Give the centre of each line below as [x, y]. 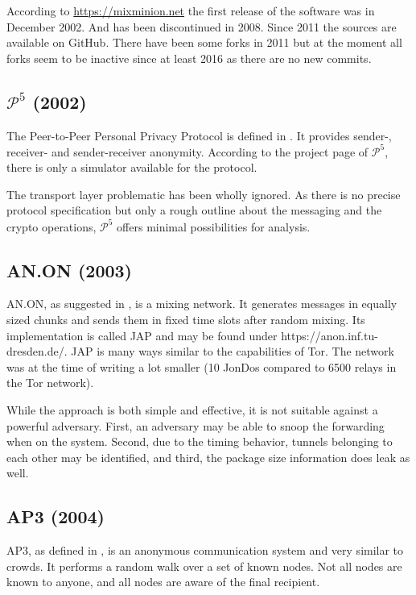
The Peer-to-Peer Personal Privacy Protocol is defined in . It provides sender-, [199, 135]
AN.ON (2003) [70, 270]
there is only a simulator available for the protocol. [132, 167]
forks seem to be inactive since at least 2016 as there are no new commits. [189, 58]
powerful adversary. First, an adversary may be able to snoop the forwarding [196, 425]
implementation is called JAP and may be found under [142, 335]
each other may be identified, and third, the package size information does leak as [208, 457]
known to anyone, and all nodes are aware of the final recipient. [163, 582]
